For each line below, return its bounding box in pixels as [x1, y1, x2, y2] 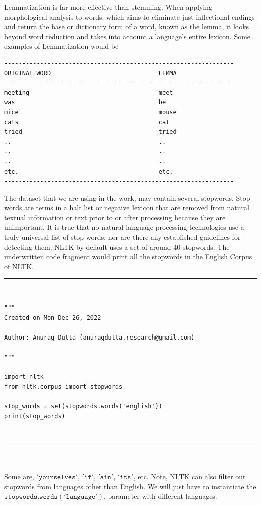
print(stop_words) [4, 412, 65, 420]
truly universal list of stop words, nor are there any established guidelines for [4, 232, 241, 242]
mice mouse [4, 108, 177, 116]
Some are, [4, 471, 34, 481]
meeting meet [4, 89, 173, 96]
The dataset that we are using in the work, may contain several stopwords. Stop [4, 192, 250, 203]
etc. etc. [4, 167, 173, 175]
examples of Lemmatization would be [4, 41, 119, 51]
